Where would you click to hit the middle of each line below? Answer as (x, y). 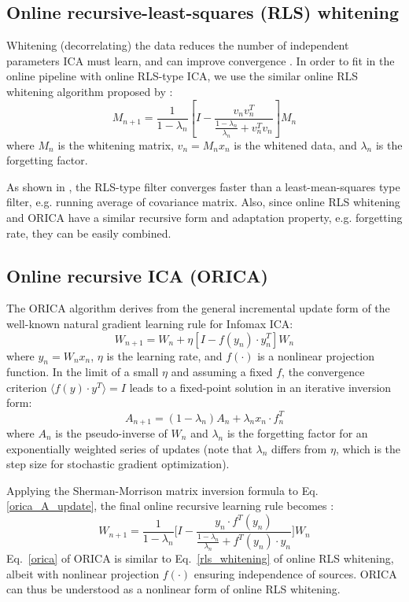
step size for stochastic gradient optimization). (118, 464)
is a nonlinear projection (316, 355)
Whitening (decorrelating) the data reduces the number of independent (178, 45)
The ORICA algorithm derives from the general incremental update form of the (198, 308)
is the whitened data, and (295, 144)
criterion (27, 387)
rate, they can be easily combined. (89, 233)
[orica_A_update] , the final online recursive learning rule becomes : (170, 506)
